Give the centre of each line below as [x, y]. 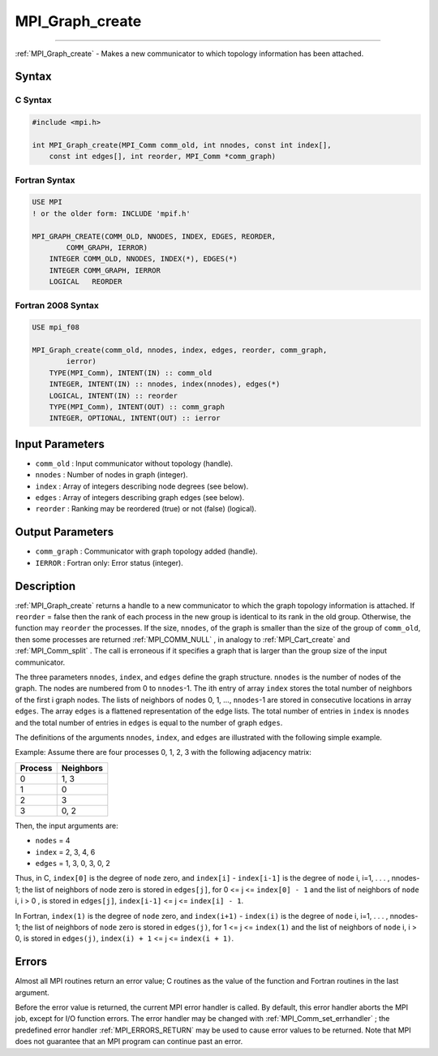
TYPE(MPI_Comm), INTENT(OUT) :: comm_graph [137, 407]
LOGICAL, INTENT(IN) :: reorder [114, 395]
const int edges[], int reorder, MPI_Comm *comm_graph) [163, 157]
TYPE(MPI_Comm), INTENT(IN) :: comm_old [131, 373]
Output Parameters [64, 532]
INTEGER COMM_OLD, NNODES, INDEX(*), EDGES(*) [144, 259]
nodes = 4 [53, 841]
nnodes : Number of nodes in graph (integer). [112, 475]
